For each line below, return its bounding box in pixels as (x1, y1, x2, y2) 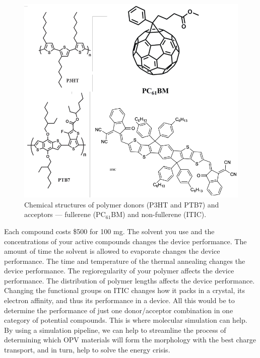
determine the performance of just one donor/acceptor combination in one (4, 305, 233, 315)
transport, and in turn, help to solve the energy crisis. (4, 344, 170, 355)
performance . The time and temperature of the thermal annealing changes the (4, 255, 245, 266)
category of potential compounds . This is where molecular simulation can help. (4, 315, 247, 325)
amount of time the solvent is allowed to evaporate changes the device (4, 246, 220, 256)
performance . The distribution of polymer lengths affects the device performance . (4, 275, 255, 285)
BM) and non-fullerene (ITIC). (111, 209, 207, 220)
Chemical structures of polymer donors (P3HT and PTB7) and (24, 199, 219, 209)
